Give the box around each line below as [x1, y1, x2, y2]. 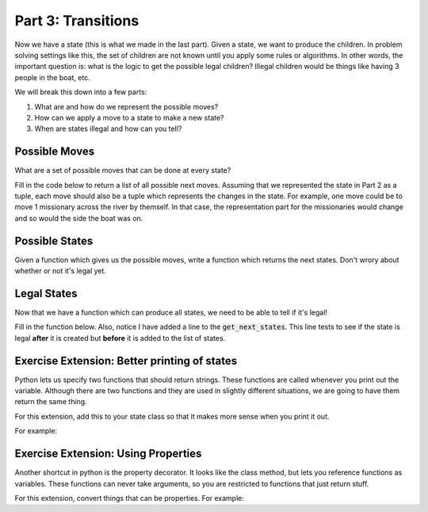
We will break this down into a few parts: [14, 87, 147, 97]
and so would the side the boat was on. [14, 213, 143, 223]
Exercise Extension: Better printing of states [14, 353, 238, 368]
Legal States [14, 286, 78, 300]
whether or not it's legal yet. [14, 266, 107, 276]
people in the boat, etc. [14, 72, 90, 82]
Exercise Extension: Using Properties [14, 447, 202, 460]
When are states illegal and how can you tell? [34, 124, 182, 134]
